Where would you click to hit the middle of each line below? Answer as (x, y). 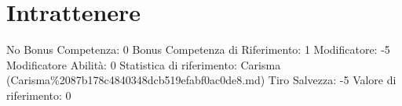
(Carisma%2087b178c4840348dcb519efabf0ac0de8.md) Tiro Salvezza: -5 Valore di (201, 80)
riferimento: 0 (39, 95)
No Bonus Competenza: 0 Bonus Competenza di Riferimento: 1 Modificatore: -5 (198, 49)
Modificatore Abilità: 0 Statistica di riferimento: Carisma (144, 64)
